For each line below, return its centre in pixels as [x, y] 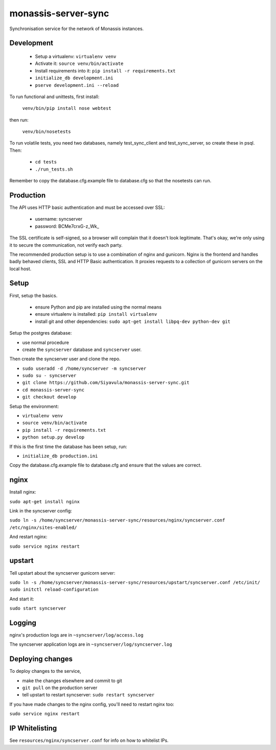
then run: [19, 120]
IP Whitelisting [33, 728]
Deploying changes [41, 659]
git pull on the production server [60, 688]
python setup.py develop [53, 437]
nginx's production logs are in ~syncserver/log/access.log [76, 635]
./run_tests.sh [54, 169]
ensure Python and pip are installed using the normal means [98, 307]
